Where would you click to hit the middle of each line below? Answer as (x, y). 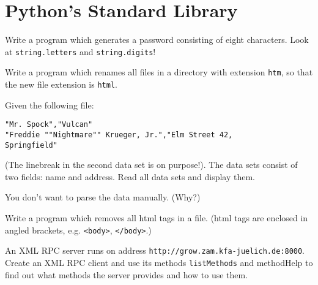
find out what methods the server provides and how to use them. (127, 274)
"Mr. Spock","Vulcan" (49, 125)
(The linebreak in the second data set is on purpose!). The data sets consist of (151, 165)
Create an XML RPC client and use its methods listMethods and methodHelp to (159, 262)
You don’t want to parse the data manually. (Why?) (103, 197)
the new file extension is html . (61, 84)
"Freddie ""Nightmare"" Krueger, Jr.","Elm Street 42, (119, 135)
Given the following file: (50, 104)
